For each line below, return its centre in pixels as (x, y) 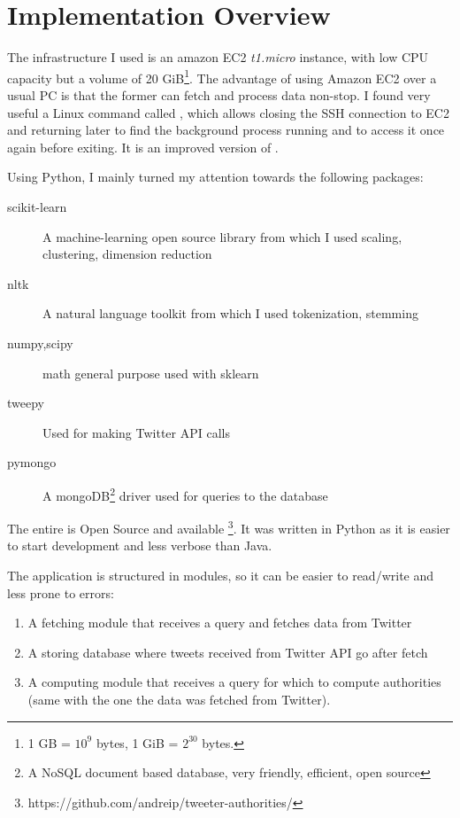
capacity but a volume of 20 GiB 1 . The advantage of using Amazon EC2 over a (222, 76)
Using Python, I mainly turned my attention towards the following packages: (215, 177)
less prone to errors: (61, 592)
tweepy (26, 403)
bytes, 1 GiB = (137, 742)
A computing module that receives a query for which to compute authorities (234, 682)
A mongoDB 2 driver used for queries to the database (185, 494)
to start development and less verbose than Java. (140, 545)
